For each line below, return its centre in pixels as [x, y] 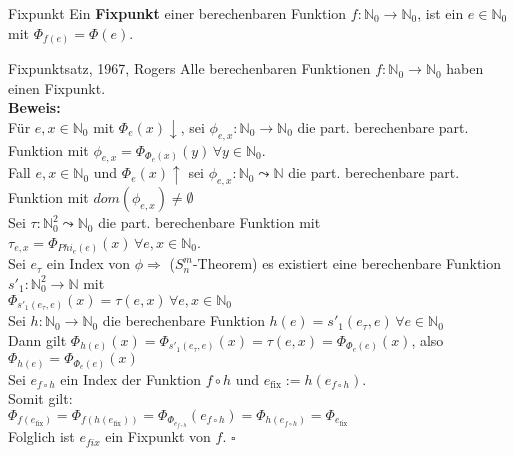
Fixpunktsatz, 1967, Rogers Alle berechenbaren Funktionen [189, 68]
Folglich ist [41, 436]
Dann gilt [37, 339]
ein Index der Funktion [131, 378]
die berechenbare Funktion [183, 320]
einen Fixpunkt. [57, 87]
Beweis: [34, 107]
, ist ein [440, 13]
